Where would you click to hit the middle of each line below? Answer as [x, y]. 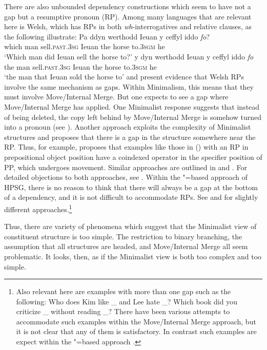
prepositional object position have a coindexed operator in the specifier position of [133, 157]
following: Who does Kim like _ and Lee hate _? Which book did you [127, 301]
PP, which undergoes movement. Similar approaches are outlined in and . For [126, 167]
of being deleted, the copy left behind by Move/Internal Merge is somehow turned [133, 117]
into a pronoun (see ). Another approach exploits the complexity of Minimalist [128, 127]
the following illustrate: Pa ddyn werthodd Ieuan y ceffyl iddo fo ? [107, 36]
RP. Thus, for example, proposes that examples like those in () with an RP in [126, 147]
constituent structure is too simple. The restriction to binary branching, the [123, 236]
